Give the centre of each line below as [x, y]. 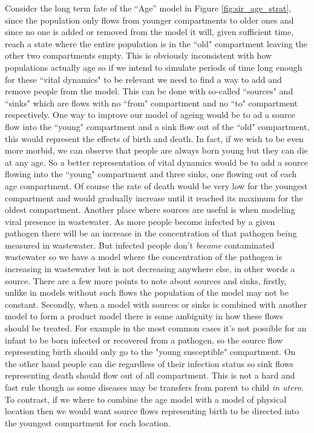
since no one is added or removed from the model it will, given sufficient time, [149, 32]
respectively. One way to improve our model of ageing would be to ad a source [150, 115]
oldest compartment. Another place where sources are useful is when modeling [150, 210]
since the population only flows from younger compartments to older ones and [149, 20]
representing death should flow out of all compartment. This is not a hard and [150, 375]
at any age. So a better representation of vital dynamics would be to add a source [156, 162]
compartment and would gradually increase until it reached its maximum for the [154, 197]
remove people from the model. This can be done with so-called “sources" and [149, 91]
